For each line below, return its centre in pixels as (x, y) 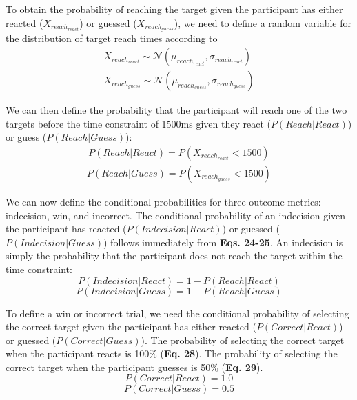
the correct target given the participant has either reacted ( (131, 327)
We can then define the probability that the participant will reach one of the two (176, 110)
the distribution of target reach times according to (112, 38)
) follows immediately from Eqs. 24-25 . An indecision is (223, 242)
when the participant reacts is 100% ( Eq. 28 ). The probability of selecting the (172, 353)
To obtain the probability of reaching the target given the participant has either (174, 9)
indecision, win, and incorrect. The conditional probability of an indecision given (176, 215)
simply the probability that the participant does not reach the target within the (174, 256)
